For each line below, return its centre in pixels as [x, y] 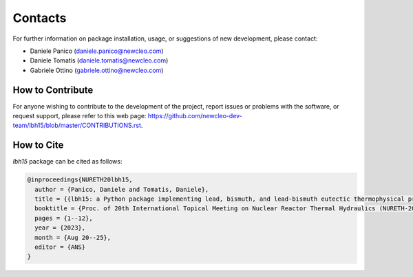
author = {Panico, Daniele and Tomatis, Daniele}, [122, 189]
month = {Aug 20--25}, [73, 237]
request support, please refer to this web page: [80, 116]
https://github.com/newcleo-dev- [195, 116]
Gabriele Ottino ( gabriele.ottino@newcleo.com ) [97, 70]
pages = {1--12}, [64, 218]
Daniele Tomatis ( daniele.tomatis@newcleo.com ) [99, 60]
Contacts [40, 18]
